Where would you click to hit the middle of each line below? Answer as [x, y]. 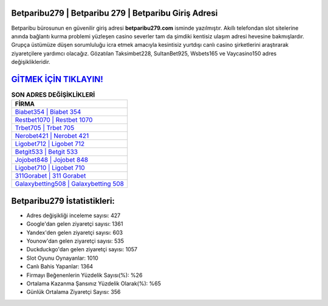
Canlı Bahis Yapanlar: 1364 [60, 266]
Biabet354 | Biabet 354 [48, 112]
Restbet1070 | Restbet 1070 [54, 120]
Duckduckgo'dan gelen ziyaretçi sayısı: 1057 [82, 249]
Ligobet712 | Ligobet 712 [50, 144]
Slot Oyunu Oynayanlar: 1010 [62, 258]
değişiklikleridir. [31, 62]
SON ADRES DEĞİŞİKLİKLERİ [53, 95]
